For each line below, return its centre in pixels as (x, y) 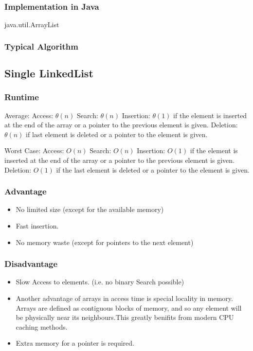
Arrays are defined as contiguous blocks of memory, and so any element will (129, 307)
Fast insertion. (37, 226)
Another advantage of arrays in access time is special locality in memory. (124, 298)
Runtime (22, 97)
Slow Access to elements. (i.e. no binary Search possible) (100, 282)
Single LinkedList (49, 73)
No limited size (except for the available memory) (90, 209)
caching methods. (42, 326)
